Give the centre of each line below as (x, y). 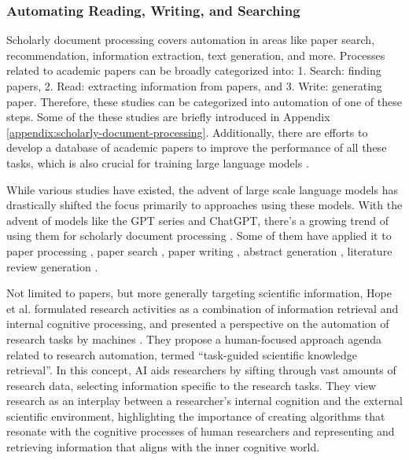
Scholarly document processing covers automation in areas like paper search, (191, 40)
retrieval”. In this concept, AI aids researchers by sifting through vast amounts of (201, 370)
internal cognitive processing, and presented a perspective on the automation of (198, 324)
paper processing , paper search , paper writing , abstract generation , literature (199, 250)
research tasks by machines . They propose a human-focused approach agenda (194, 339)
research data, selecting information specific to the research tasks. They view (191, 385)
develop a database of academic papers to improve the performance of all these (197, 147)
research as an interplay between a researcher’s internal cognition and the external (204, 401)
